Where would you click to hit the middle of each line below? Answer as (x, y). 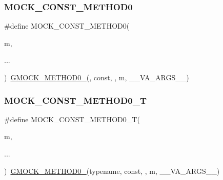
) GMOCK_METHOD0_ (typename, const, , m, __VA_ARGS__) (112, 171)
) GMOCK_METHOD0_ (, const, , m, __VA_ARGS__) (97, 77)
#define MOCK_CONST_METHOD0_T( (72, 119)
